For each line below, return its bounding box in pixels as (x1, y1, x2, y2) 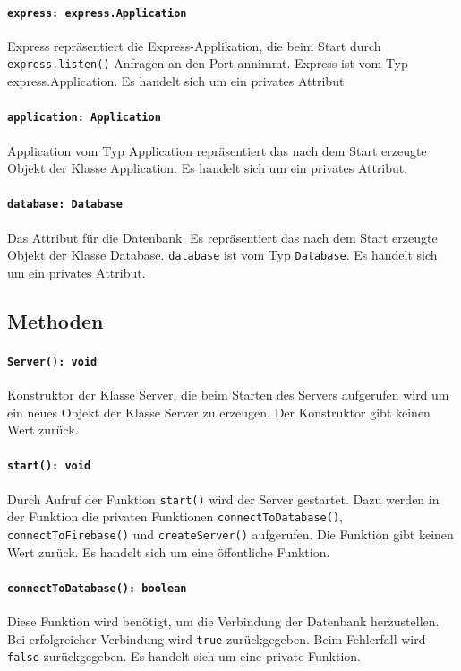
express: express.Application (7, 6, 187, 20)
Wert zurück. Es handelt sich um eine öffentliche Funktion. (7, 542, 330, 561)
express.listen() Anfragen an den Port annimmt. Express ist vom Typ (7, 54, 408, 73)
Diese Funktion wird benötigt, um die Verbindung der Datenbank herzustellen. (7, 612, 440, 631)
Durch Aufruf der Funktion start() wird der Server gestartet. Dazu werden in (7, 489, 440, 508)
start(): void (7, 460, 91, 473)
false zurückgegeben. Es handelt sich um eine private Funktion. (7, 647, 361, 666)
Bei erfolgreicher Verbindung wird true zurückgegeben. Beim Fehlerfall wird (7, 629, 426, 648)
